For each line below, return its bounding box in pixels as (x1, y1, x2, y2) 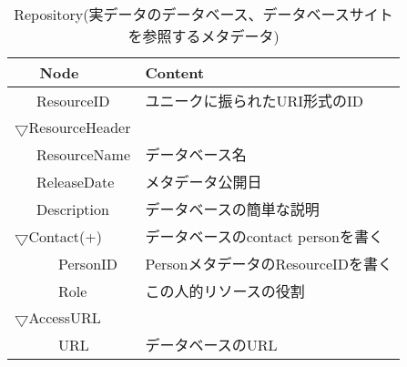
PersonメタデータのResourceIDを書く (145, 253, 393, 274)
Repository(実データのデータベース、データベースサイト (14, 4, 393, 25)
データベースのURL (145, 334, 278, 355)
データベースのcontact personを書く (145, 226, 383, 247)
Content (145, 62, 205, 83)
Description (36, 198, 109, 219)
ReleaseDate (36, 170, 115, 192)
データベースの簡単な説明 (145, 199, 320, 219)
